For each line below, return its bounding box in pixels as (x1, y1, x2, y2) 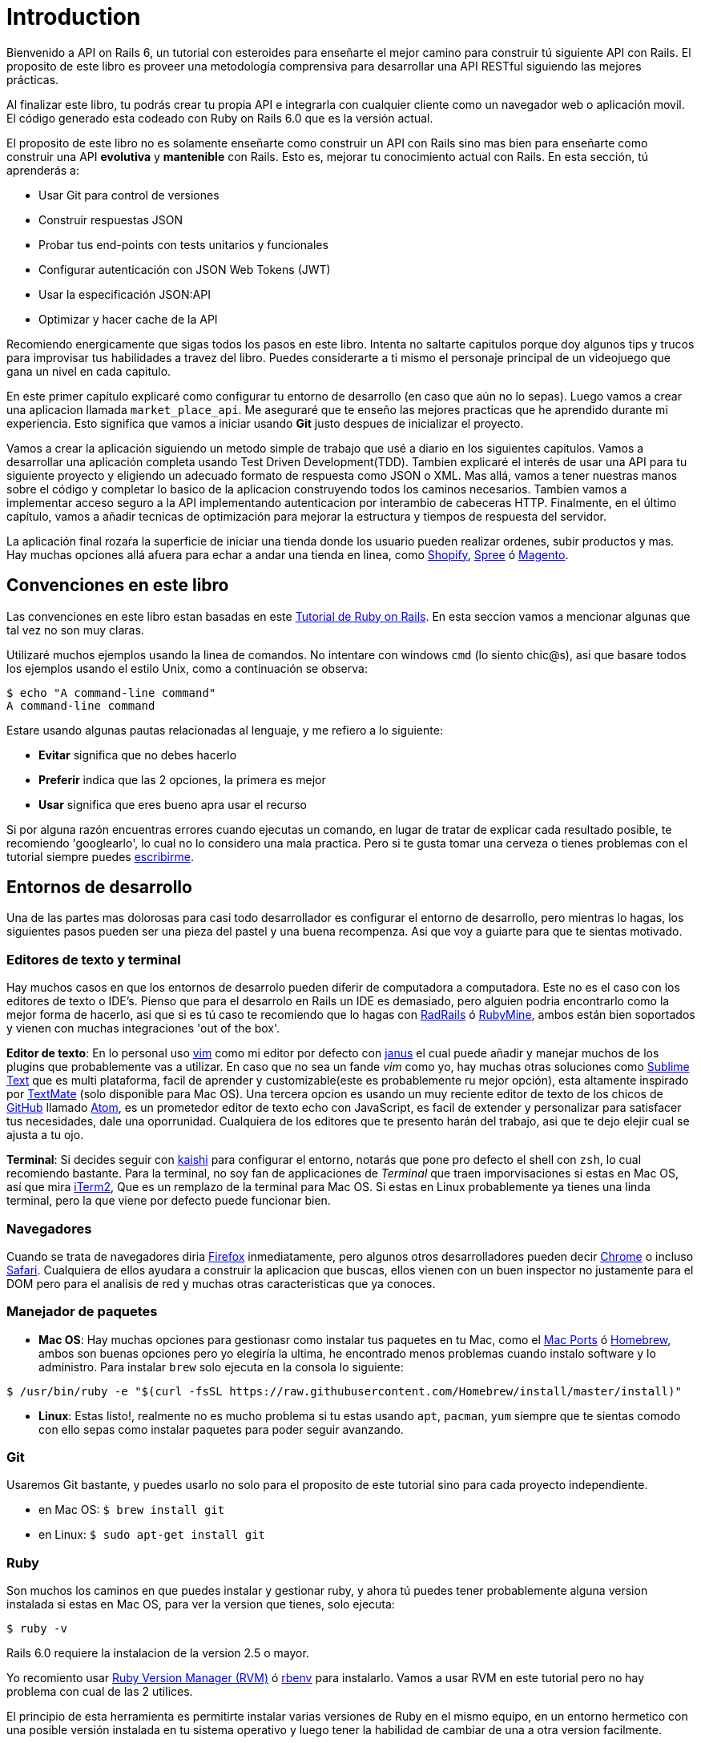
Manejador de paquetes (6, 1303, 158, 1320)
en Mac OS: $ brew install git (38, 1503, 225, 1517)
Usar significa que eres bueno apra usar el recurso (38, 797, 307, 811)
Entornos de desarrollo (6, 877, 192, 898)
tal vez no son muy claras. (6, 622, 144, 637)
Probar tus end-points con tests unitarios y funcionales (38, 237, 328, 252)
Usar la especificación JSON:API (38, 287, 211, 301)
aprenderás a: (6, 163, 79, 177)
